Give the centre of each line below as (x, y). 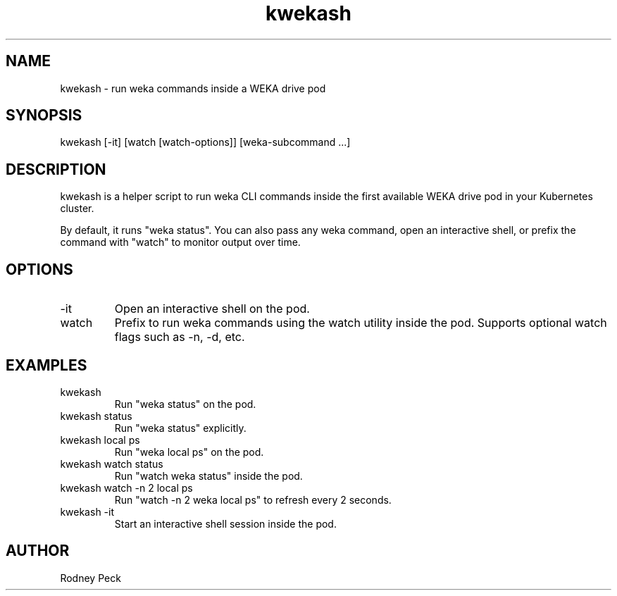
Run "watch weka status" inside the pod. (208, 476)
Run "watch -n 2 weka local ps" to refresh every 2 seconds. (253, 499)
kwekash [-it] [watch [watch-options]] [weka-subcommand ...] (205, 142)
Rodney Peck (91, 578)
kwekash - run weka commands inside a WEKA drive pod (193, 88)
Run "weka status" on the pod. (185, 404)
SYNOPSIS (44, 116)
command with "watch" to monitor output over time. (180, 242)
